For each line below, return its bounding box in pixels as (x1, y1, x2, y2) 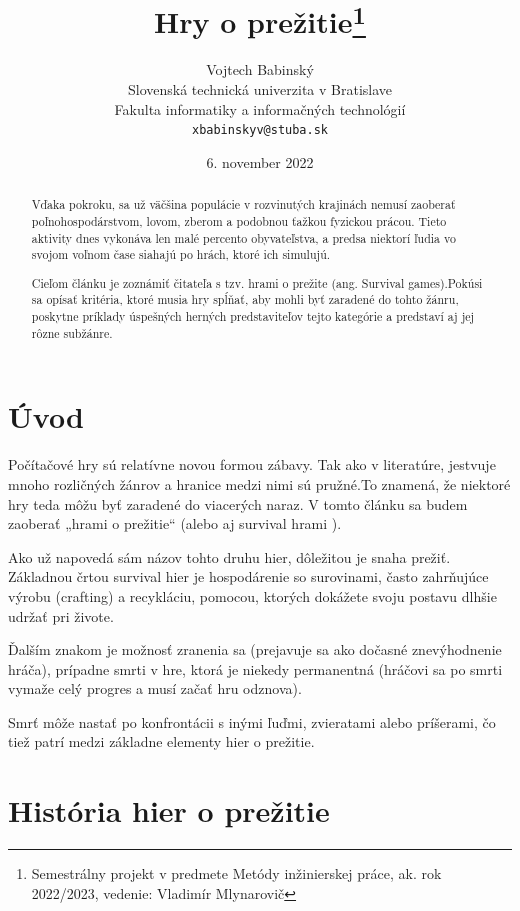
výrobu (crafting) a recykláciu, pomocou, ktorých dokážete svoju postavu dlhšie (8, 585, 497, 606)
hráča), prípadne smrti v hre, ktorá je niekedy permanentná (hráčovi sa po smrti (8, 658, 503, 679)
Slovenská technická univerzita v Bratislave (127, 79, 393, 100)
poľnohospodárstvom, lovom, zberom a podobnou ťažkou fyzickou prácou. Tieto (31, 212, 447, 229)
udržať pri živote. (8, 605, 114, 626)
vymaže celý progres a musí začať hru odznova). (8, 678, 302, 699)
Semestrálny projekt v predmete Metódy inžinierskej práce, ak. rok (31, 863, 442, 884)
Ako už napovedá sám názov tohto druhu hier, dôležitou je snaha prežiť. (8, 546, 451, 567)
